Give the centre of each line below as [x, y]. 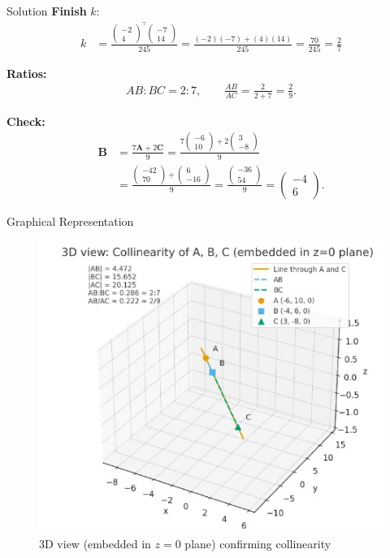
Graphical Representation [70, 221]
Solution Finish [47, 11]
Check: [26, 121]
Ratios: [27, 73]
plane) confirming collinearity [258, 544]
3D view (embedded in [95, 544]
